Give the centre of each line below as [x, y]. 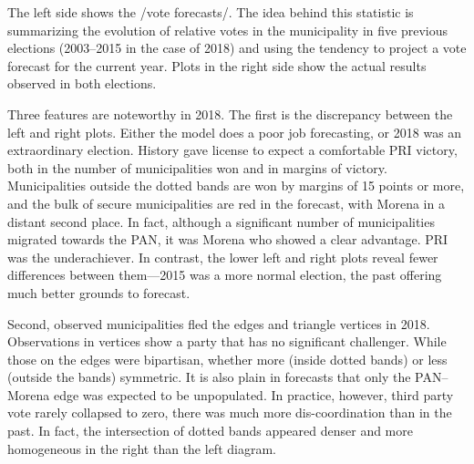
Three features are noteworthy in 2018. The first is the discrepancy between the [230, 113]
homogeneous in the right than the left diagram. [142, 448]
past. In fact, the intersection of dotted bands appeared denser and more [210, 431]
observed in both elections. [82, 83]
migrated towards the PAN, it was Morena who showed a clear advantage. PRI [228, 239]
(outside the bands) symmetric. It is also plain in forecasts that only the [209, 377]
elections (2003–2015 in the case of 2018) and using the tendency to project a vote [237, 48]
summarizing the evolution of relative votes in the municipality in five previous [227, 30]
